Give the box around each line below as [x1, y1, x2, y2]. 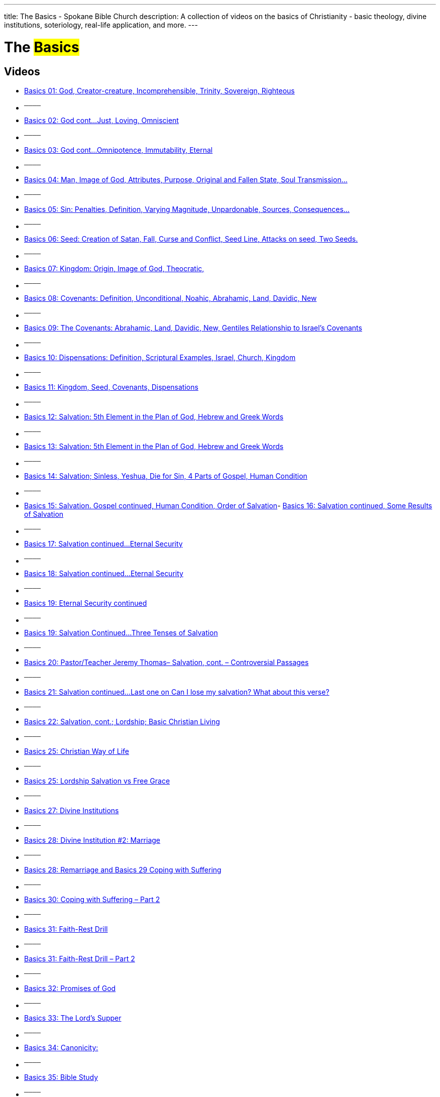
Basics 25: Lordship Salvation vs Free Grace [24, 776, 170, 785]
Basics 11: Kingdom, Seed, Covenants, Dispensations [24, 382, 198, 391]
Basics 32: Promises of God [24, 983, 116, 993]
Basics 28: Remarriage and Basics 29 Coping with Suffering [24, 865, 222, 874]
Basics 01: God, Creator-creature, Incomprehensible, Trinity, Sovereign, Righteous [24, 86, 295, 95]
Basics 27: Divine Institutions [24, 806, 119, 815]
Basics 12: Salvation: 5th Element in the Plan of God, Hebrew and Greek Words [24, 412, 284, 421]
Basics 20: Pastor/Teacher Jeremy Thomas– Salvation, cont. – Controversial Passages [24, 657, 309, 667]
